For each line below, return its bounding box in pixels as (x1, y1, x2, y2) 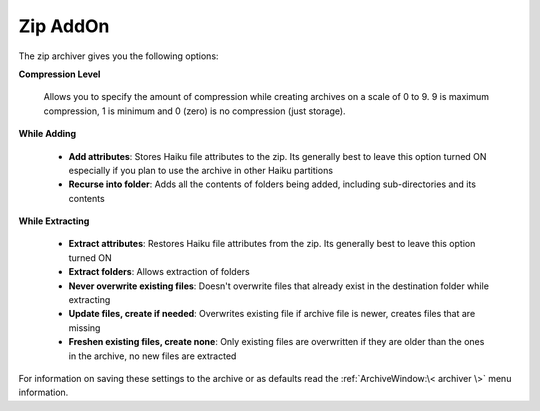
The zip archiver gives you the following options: (18, 50, 219, 62)
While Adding (18, 128, 77, 140)
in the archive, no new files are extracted (68, 350, 237, 362)
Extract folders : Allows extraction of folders (68, 266, 250, 278)
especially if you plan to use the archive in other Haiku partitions (68, 164, 334, 176)
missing (68, 321, 101, 334)
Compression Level (18, 68, 101, 80)
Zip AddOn (18, 15, 110, 37)
